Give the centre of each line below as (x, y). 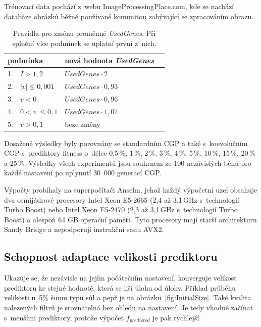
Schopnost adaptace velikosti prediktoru (111, 256)
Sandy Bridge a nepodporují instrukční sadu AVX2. (84, 229)
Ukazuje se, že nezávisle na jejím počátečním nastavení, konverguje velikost (120, 278)
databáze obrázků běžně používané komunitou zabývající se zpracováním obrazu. (129, 16)
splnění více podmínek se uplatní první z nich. (84, 43)
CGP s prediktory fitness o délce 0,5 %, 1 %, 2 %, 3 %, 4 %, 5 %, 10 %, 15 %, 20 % (130, 153)
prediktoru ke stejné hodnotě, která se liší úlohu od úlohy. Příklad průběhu (120, 287)
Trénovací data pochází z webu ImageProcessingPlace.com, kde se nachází (119, 6)
